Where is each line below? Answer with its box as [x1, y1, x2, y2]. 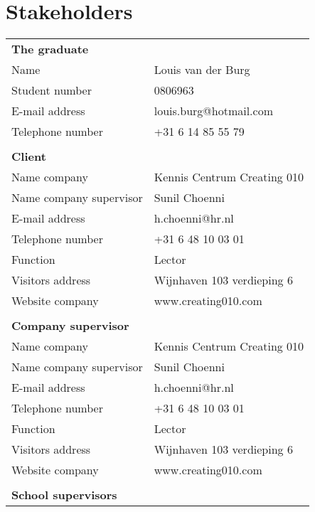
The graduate [11, 41, 89, 58]
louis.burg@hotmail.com [154, 102, 273, 119]
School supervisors [11, 486, 117, 503]
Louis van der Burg [154, 61, 250, 78]
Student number [11, 82, 92, 99]
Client [11, 148, 46, 165]
